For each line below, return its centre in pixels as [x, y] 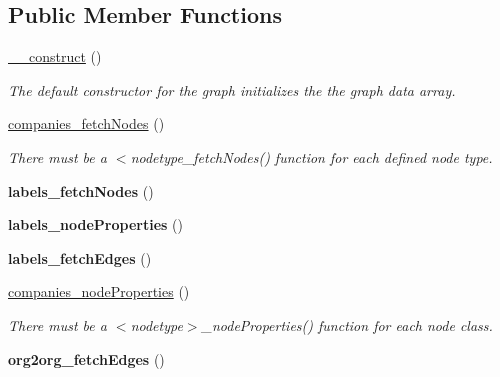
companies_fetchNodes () [86, 123]
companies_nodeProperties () [99, 291]
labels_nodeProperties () [95, 224]
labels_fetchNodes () [81, 190]
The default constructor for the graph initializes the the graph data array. [232, 89]
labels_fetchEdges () [80, 257]
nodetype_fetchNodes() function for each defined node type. [311, 156]
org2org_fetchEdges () [86, 358]
